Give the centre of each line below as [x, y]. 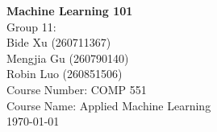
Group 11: [31, 26]
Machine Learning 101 [70, 10]
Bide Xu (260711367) [59, 42]
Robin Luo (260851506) [65, 74]
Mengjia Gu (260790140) [68, 58]
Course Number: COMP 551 [77, 89]
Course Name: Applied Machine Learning [109, 105]
